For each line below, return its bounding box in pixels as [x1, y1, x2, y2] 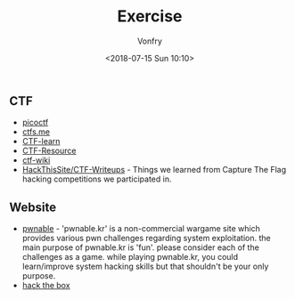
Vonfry [136, 36, 163, 46]
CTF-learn [21, 136, 61, 147]
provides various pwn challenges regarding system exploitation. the [21, 233, 271, 244]
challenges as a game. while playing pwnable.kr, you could [21, 252, 239, 263]
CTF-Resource [21, 145, 77, 157]
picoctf [21, 117, 49, 128]
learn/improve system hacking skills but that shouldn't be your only [21, 261, 269, 272]
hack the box [21, 280, 70, 291]
